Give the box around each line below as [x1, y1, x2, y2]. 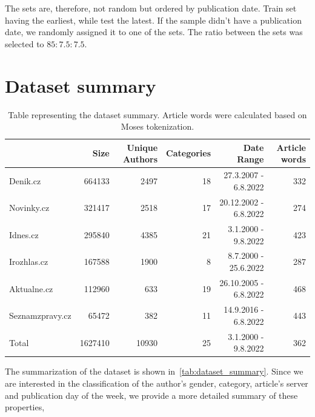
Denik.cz [9, 174, 41, 187]
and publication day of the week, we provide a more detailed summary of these [5, 389, 298, 401]
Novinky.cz [9, 201, 50, 214]
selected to [5, 37, 44, 50]
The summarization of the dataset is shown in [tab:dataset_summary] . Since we [5, 365, 303, 378]
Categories [166, 147, 211, 159]
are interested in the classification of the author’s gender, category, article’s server [5, 377, 308, 390]
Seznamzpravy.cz [9, 309, 71, 322]
